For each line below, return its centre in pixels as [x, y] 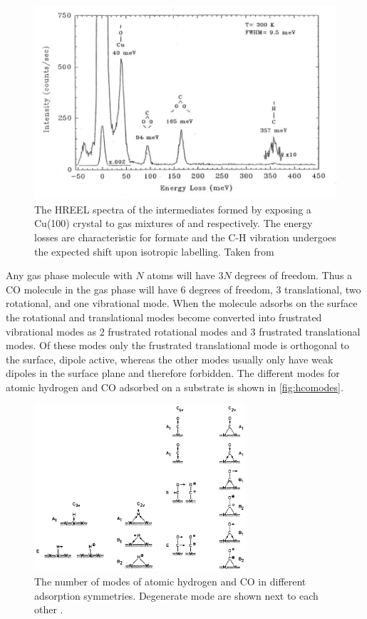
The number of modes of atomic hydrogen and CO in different [170, 581]
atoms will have [181, 275]
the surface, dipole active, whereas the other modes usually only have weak [170, 359]
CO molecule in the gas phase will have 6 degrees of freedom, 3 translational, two [183, 289]
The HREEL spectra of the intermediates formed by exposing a [173, 209]
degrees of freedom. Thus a [294, 275]
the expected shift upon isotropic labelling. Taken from [154, 251]
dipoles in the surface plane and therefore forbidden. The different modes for [173, 373]
